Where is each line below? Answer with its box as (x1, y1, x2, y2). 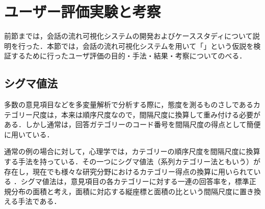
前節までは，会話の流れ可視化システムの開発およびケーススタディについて (4, 31, 253, 41)
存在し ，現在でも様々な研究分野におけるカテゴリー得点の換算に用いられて (4, 166, 254, 176)
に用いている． (4, 129, 54, 139)
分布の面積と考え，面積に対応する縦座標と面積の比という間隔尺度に (11, 186, 240, 196)
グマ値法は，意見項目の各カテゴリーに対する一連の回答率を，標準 (28, 176, 249, 187)
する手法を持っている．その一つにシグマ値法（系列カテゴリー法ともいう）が (4, 156, 261, 167)
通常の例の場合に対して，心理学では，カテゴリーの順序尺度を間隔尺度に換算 (4, 146, 260, 157)
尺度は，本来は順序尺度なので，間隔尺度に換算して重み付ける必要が (32, 109, 261, 120)
